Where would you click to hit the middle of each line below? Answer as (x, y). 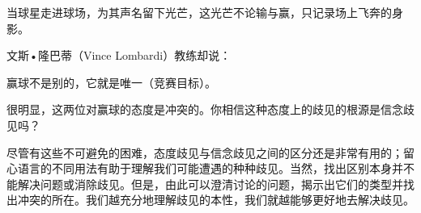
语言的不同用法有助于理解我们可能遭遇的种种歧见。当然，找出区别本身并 (210, 168)
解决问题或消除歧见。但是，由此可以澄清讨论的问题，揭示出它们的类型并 (210, 184)
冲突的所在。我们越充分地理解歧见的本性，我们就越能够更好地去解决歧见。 (216, 200)
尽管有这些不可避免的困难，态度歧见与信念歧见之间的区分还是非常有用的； (205, 152)
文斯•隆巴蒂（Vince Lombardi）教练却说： (119, 55)
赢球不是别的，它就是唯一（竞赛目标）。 (111, 82)
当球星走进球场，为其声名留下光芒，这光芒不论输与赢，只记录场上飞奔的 (199, 12)
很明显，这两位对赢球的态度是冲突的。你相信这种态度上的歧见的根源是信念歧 (210, 109)
